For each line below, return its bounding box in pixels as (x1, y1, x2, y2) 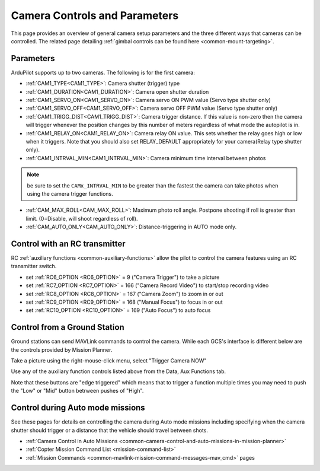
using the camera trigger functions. (27, 190, 114, 197)
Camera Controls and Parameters (11, 9, 179, 22)
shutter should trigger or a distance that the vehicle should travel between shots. (11, 427, 209, 434)
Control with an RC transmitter (11, 238, 126, 249)
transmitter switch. (11, 263, 57, 270)
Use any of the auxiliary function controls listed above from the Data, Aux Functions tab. (11, 368, 226, 375)
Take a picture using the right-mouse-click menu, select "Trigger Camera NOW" (11, 357, 207, 364)
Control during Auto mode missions (11, 403, 145, 413)
